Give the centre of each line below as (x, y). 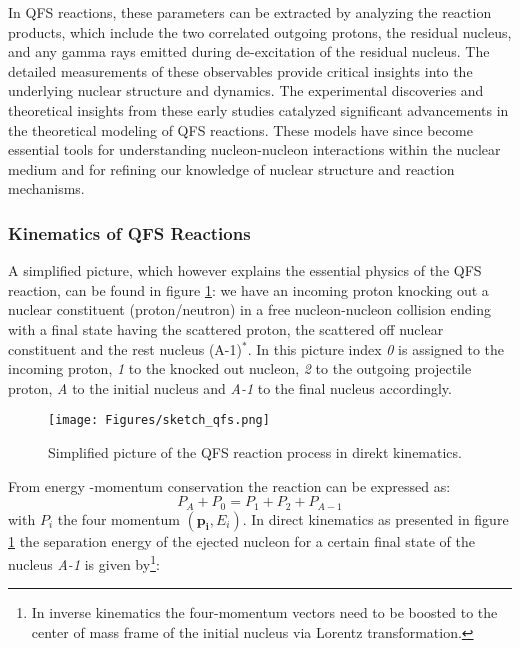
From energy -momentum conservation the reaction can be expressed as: (229, 485)
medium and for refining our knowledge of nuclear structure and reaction (231, 168)
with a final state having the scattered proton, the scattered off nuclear (226, 328)
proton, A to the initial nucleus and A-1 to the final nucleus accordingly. (230, 387)
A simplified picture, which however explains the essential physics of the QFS (245, 270)
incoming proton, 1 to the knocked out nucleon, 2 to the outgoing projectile (240, 368)
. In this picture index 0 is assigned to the (376, 348)
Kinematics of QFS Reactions (129, 232)
